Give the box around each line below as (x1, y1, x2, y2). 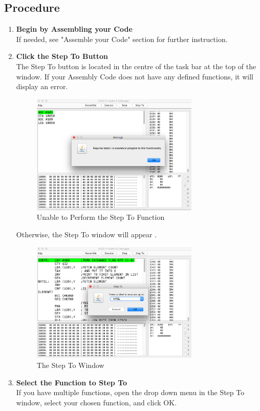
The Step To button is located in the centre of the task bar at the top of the (16, 60, 256, 71)
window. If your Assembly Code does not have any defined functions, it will (16, 71, 253, 81)
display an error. (16, 81, 68, 92)
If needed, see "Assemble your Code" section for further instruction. (16, 33, 228, 44)
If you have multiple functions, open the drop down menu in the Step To (16, 387, 245, 398)
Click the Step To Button (16, 51, 108, 61)
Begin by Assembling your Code (16, 24, 133, 34)
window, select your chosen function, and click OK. (16, 397, 177, 407)
